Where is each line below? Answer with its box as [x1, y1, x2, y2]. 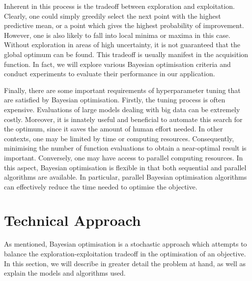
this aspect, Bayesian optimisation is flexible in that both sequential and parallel [4, 162, 247, 172]
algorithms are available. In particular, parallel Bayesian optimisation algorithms [4, 172, 247, 182]
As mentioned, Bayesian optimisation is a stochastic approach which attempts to [4, 239, 247, 249]
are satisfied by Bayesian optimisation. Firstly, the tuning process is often [4, 94, 225, 105]
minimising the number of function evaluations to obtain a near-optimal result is [4, 143, 247, 153]
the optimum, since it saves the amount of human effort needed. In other [4, 124, 223, 134]
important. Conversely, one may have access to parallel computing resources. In [4, 152, 243, 162]
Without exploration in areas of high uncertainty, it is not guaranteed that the [4, 39, 241, 50]
